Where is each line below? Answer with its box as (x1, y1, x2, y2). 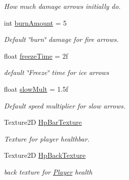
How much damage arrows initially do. (4, 1, 121, 11)
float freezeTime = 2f (4, 50, 68, 61)
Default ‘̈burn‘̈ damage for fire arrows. (4, 34, 119, 44)
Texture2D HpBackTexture (4, 150, 86, 160)
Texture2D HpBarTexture (4, 117, 82, 127)
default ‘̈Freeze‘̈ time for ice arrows (4, 67, 109, 77)
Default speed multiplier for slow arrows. (4, 100, 126, 110)
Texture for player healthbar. (4, 133, 90, 144)
